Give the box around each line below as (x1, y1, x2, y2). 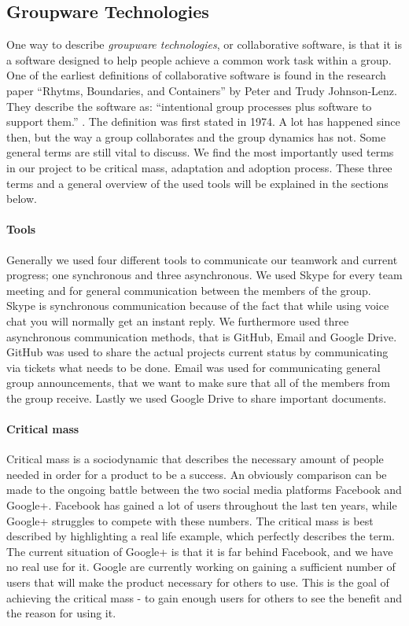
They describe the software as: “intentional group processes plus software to (6, 98, 372, 114)
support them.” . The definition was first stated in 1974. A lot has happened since (6, 113, 400, 130)
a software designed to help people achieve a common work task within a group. (6, 51, 392, 68)
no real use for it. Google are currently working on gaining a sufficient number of (6, 558, 396, 575)
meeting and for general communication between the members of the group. (6, 282, 371, 298)
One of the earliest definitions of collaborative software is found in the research (6, 67, 386, 83)
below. (6, 190, 37, 207)
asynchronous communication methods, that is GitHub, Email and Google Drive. (6, 328, 397, 344)
